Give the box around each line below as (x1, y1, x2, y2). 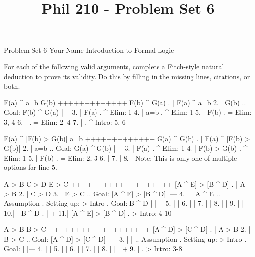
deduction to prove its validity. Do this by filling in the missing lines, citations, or (4, 71, 250, 81)
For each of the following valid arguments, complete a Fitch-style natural (4, 61, 224, 71)
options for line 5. (4, 162, 57, 172)
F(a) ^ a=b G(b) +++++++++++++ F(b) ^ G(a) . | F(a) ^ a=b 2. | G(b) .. (4, 97, 246, 107)
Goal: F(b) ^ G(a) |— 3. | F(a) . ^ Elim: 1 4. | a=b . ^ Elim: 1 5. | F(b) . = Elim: (4, 107, 252, 117)
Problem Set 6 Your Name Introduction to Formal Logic (4, 45, 174, 55)
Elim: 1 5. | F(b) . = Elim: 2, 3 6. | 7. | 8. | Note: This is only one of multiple (4, 152, 237, 162)
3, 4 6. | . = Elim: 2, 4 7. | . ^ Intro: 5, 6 (4, 116, 126, 127)
